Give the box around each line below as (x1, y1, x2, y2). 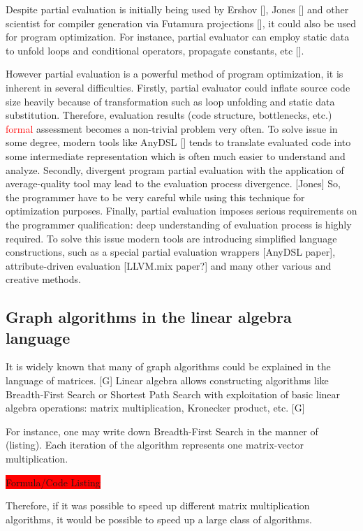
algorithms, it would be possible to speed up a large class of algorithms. (6, 511, 312, 526)
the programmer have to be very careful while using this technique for (6, 189, 305, 204)
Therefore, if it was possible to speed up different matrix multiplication (6, 498, 310, 513)
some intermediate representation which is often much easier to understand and (6, 148, 346, 163)
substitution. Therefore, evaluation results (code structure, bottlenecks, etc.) (6, 108, 332, 122)
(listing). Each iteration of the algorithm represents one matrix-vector (6, 437, 304, 452)
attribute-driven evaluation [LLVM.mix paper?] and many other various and (6, 258, 332, 272)
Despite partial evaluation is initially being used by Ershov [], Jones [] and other (6, 2, 349, 16)
